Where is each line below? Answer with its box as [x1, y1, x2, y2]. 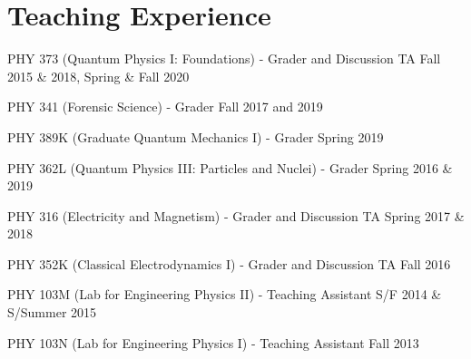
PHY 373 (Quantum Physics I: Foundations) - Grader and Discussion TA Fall [7, 49, 441, 68]
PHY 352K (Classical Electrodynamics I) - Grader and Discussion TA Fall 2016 [7, 254, 451, 273]
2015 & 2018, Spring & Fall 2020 [7, 66, 190, 85]
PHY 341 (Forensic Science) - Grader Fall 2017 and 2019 [7, 97, 323, 116]
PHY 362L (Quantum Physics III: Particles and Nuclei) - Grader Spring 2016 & [7, 158, 453, 177]
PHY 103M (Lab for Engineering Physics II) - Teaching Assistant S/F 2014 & [7, 285, 442, 304]
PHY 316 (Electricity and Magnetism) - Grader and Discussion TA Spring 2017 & [7, 206, 465, 225]
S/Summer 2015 [7, 303, 97, 322]
